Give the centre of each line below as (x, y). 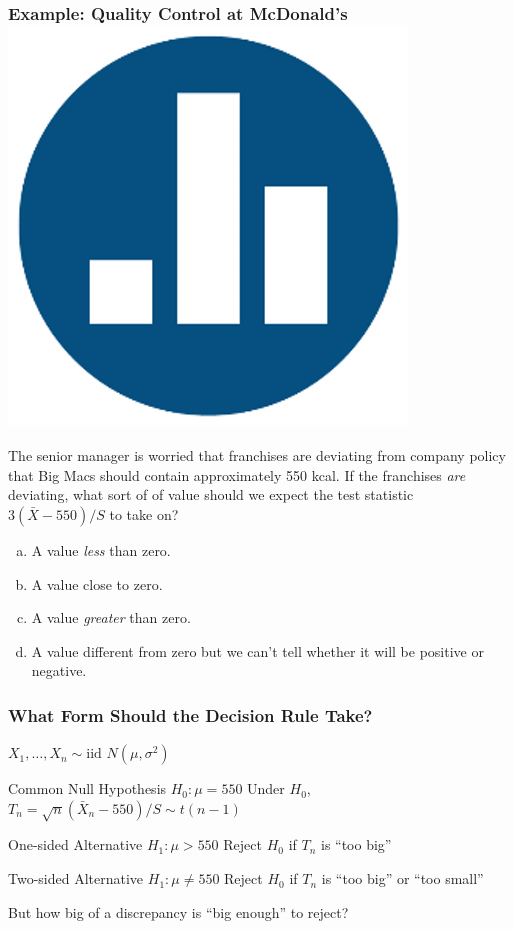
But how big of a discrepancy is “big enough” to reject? (178, 911)
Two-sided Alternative (76, 878)
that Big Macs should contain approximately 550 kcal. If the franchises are (237, 474)
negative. (59, 670)
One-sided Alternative (75, 844)
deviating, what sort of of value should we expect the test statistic (211, 494)
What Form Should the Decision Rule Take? (190, 714)
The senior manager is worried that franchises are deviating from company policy (257, 455)
